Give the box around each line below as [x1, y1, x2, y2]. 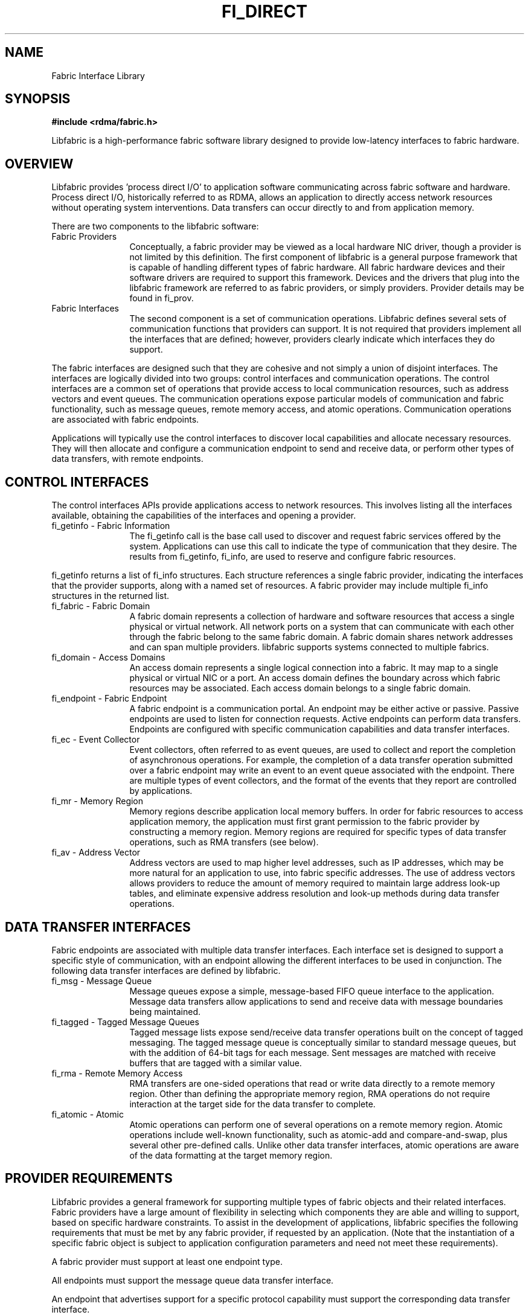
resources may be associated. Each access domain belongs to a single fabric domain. [129, 683, 471, 694]
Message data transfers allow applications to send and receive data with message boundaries [129, 996, 504, 1006]
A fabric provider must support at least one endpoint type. [51, 1256, 283, 1267]
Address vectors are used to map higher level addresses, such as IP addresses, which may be [129, 857, 504, 868]
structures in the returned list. [51, 590, 170, 601]
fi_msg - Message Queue [51, 975, 152, 986]
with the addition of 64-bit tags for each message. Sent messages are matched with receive [129, 1047, 496, 1058]
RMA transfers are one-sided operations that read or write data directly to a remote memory [129, 1078, 495, 1089]
